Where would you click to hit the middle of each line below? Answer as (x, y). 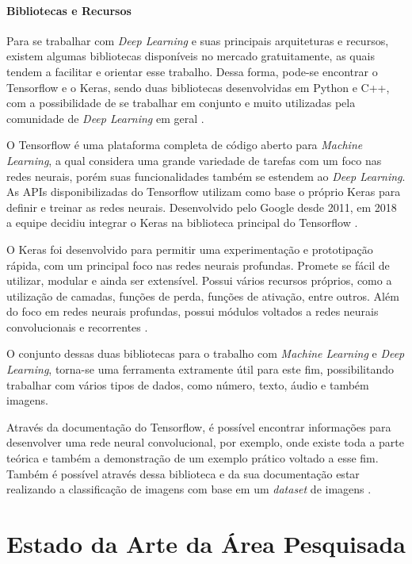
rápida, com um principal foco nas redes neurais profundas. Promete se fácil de (198, 265)
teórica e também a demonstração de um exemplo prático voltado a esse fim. (193, 458)
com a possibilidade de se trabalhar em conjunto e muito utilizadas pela (181, 103)
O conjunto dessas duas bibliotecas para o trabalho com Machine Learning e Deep (206, 353)
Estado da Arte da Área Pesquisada (206, 544)
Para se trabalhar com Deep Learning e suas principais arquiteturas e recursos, (198, 40)
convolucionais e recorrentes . (77, 326)
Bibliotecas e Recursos (69, 10)
